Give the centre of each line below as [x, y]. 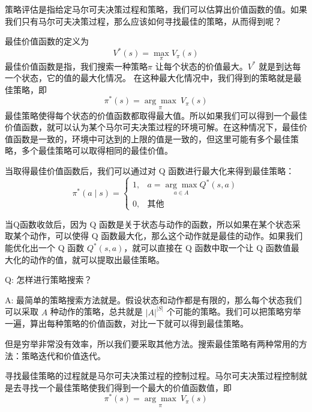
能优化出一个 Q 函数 [45, 248]
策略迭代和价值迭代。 [63, 355]
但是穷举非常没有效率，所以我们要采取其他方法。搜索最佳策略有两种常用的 [152, 344]
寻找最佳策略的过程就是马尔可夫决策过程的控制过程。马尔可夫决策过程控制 [152, 376]
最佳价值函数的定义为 [47, 41]
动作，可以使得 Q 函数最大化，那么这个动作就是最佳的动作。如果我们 [166, 236]
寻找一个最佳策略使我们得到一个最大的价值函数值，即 [126, 387]
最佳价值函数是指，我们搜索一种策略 [76, 66]
